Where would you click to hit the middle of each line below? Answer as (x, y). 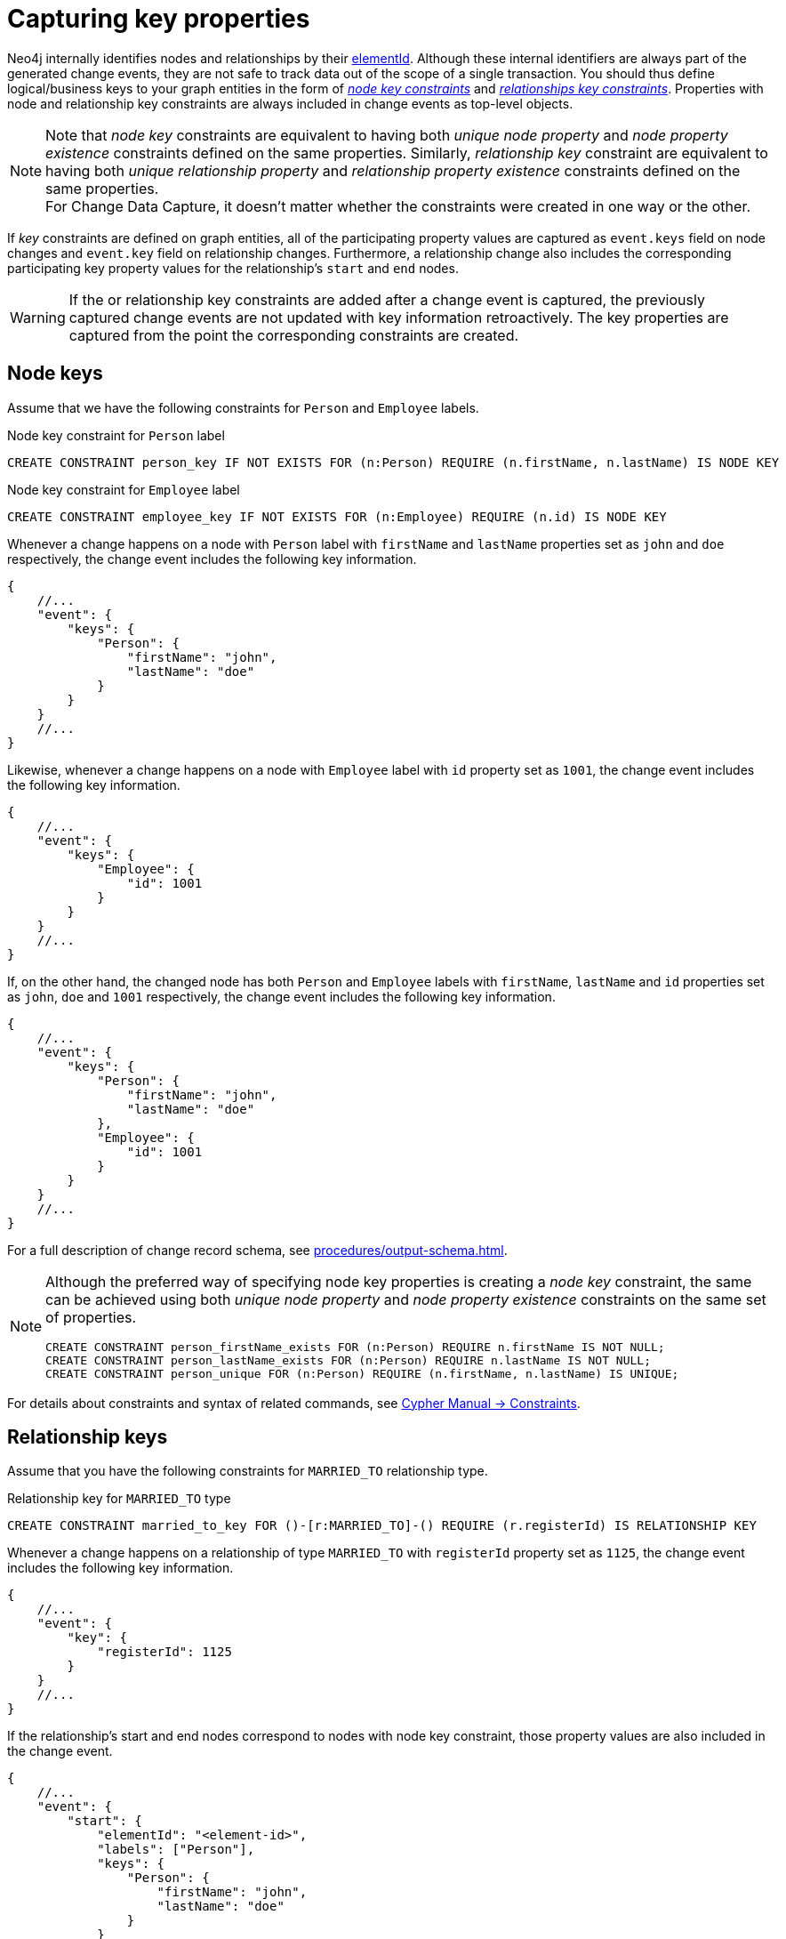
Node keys (55, 374)
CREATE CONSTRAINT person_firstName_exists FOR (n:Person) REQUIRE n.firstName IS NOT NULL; (355, 1347)
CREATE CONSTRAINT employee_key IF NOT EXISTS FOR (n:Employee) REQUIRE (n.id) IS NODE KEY (337, 516)
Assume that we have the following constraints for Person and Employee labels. (243, 407)
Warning (38, 317)
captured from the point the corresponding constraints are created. (294, 335)
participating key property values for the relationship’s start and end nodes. (233, 268)
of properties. (91, 1317)
